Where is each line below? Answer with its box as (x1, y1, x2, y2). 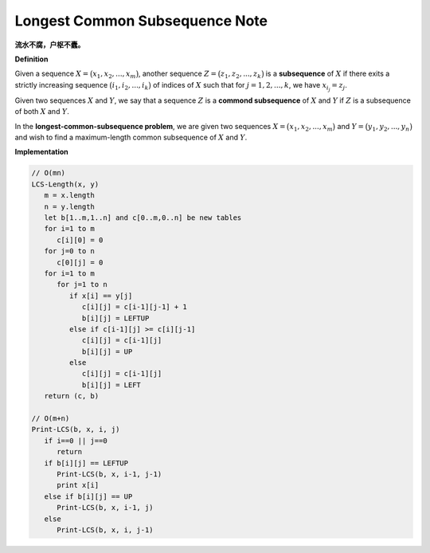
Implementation (14, 147, 69, 157)
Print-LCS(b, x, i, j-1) (57, 525, 154, 534)
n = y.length (44, 202, 96, 211)
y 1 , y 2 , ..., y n (367, 122, 410, 133)
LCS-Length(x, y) (31, 179, 100, 189)
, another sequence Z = (138, 69, 217, 79)
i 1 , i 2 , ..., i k (111, 80, 149, 92)
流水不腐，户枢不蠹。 (14, 40, 85, 49)
